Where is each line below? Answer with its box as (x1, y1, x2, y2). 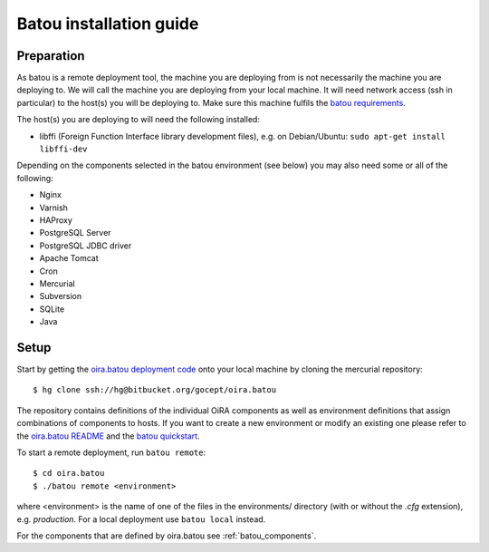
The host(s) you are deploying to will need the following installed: (16, 114, 260, 125)
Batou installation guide (16, 14, 199, 34)
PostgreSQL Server (39, 228, 112, 238)
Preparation (16, 48, 85, 63)
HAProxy (39, 214, 72, 226)
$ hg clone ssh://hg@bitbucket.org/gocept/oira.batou (33, 385, 276, 395)
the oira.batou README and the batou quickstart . (16, 431, 200, 441)
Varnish (39, 202, 68, 213)
